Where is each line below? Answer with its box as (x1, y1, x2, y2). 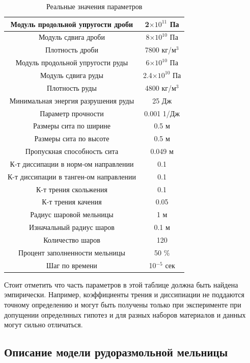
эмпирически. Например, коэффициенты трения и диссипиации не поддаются (4, 289, 245, 300)
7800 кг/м (145, 44, 176, 55)
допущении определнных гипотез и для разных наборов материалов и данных (4, 309, 246, 320)
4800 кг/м (145, 82, 176, 93)
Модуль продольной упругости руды (15, 57, 128, 68)
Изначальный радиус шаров (29, 222, 115, 232)
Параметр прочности (40, 108, 104, 118)
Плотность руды (47, 82, 97, 93)
